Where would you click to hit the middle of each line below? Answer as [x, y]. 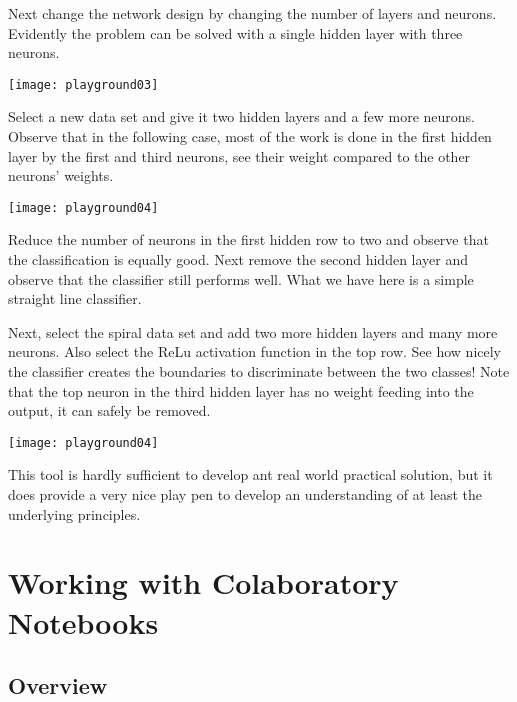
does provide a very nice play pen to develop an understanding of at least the [245, 494]
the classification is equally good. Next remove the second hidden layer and [238, 259]
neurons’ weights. [61, 175]
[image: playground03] [83, 84]
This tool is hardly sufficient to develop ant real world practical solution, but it [250, 474]
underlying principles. [74, 513]
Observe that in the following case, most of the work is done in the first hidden [250, 136]
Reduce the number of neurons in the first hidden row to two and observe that [248, 239]
